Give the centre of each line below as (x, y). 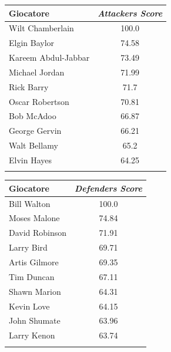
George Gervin (35, 131)
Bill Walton (30, 203)
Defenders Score (108, 188)
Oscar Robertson (39, 101)
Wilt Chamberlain (41, 28)
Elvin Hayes (30, 159)
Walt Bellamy (33, 145)
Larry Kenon (32, 335)
